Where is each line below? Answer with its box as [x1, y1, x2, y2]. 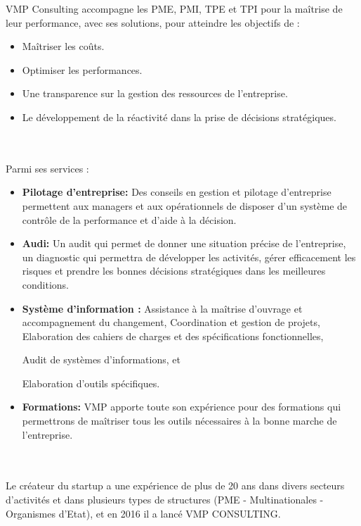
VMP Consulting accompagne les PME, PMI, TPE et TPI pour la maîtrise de [6, 1, 343, 15]
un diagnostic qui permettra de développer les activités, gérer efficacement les [22, 249, 356, 264]
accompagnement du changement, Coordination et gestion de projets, [22, 315, 320, 330]
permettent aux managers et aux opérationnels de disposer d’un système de [22, 198, 348, 213]
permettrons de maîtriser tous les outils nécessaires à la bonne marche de [22, 413, 337, 428]
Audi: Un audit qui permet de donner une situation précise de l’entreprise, [22, 236, 346, 251]
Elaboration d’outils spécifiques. [22, 375, 160, 390]
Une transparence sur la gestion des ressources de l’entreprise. [22, 86, 288, 101]
